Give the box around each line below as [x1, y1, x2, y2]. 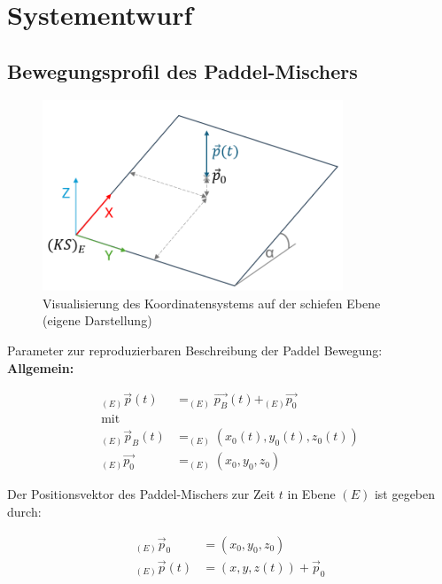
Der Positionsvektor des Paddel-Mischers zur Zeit [7, 485, 275, 503]
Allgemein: [7, 358, 74, 377]
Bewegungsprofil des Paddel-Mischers [7, 57, 358, 84]
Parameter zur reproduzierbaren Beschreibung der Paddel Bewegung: [7, 341, 383, 360]
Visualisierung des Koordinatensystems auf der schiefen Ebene [43, 293, 381, 312]
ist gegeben [374, 485, 436, 503]
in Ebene [287, 485, 336, 503]
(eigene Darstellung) [43, 311, 152, 330]
